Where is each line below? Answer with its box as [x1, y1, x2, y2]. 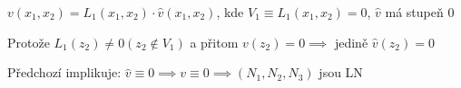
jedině [334, 32, 368, 51]
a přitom [190, 32, 239, 51]
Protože [7, 32, 50, 51]
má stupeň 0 [385, 3, 455, 21]
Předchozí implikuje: [7, 63, 122, 82]
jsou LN [319, 63, 363, 82]
